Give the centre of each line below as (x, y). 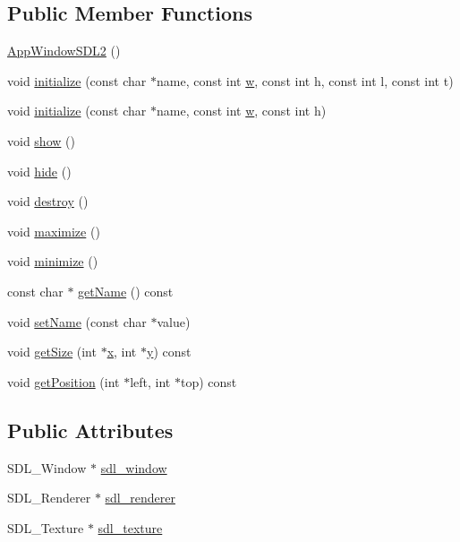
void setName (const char (77, 321)
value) (174, 321)
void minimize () (53, 261)
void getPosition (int (64, 381)
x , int (122, 352)
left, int (150, 381)
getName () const (126, 291)
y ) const (169, 352)
